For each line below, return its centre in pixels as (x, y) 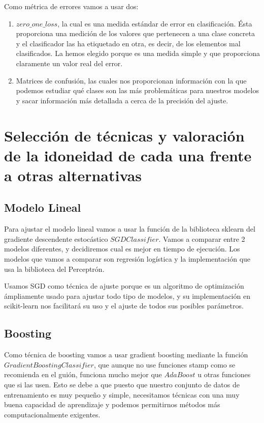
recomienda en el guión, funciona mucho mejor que (83, 374)
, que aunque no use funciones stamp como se (164, 364)
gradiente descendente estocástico (56, 238)
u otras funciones (224, 374)
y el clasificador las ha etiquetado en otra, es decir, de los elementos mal (128, 43)
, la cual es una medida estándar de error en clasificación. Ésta (155, 23)
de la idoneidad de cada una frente (128, 155)
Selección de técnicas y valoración (124, 135)
